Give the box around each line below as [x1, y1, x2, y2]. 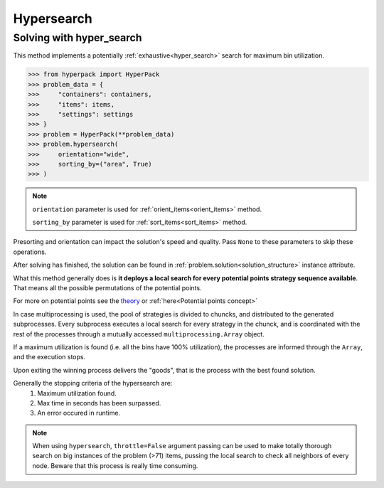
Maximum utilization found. [37, 388, 117, 398]
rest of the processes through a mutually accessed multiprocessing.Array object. [13, 329, 265, 338]
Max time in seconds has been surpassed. [37, 398, 161, 407]
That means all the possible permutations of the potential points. [13, 284, 202, 292]
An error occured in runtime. [37, 409, 121, 418]
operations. [13, 248, 47, 256]
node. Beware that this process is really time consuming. [32, 461, 198, 470]
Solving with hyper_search [13, 31, 142, 44]
